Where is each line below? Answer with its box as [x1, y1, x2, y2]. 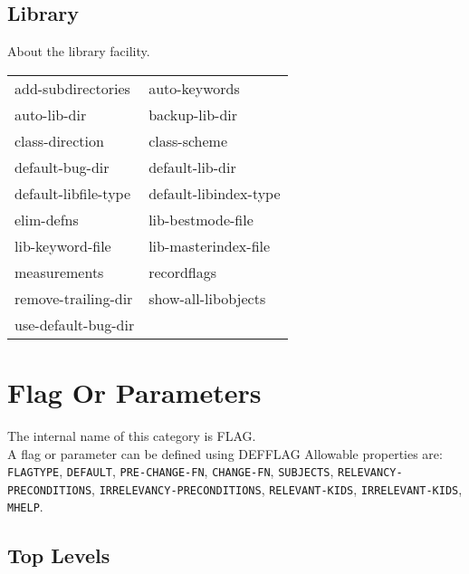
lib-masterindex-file [148, 234, 271, 256]
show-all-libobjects [148, 287, 266, 309]
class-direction [14, 129, 104, 151]
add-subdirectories [14, 77, 130, 99]
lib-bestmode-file [148, 208, 254, 230]
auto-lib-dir [14, 103, 87, 125]
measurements [14, 261, 104, 282]
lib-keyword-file [14, 234, 111, 256]
